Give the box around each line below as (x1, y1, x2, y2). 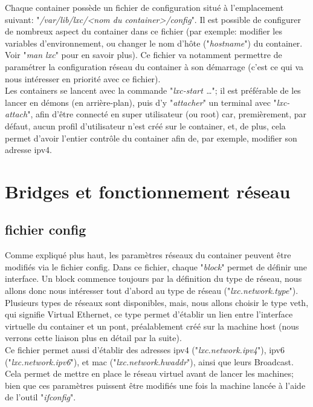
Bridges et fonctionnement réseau (5, 178, 291, 203)
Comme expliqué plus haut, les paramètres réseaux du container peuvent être (5, 249, 291, 261)
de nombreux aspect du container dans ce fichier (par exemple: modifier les (5, 25, 282, 37)
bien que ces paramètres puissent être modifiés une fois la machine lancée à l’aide (5, 379, 306, 391)
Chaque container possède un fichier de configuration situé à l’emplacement (5, 1, 284, 13)
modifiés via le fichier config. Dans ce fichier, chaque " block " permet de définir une (5, 260, 307, 273)
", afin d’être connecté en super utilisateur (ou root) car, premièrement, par (27, 108, 307, 120)
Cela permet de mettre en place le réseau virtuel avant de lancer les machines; (5, 367, 294, 380)
